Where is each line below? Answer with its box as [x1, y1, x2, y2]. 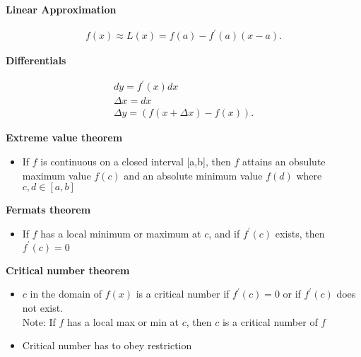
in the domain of [30, 286, 102, 301]
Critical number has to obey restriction [22, 338, 192, 353]
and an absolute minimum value [124, 168, 263, 182]
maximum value [22, 168, 91, 182]
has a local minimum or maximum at [40, 226, 201, 240]
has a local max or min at [67, 314, 179, 329]
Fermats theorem [6, 202, 91, 217]
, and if [208, 226, 240, 240]
